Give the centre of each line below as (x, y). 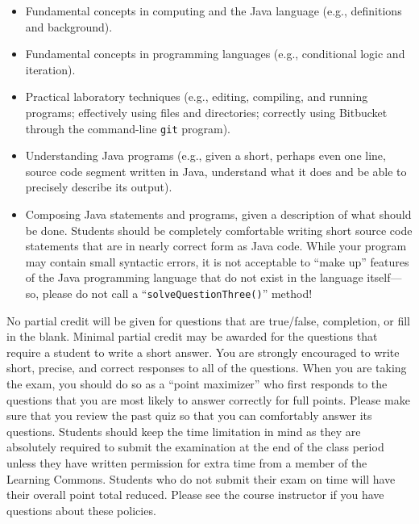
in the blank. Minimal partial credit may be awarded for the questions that (192, 336)
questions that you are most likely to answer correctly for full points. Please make (208, 399)
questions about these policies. (81, 510)
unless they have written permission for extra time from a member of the (187, 462)
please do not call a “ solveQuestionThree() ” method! (177, 293)
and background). (69, 26)
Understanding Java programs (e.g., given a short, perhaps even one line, (205, 155)
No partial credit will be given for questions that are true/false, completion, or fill (208, 320)
